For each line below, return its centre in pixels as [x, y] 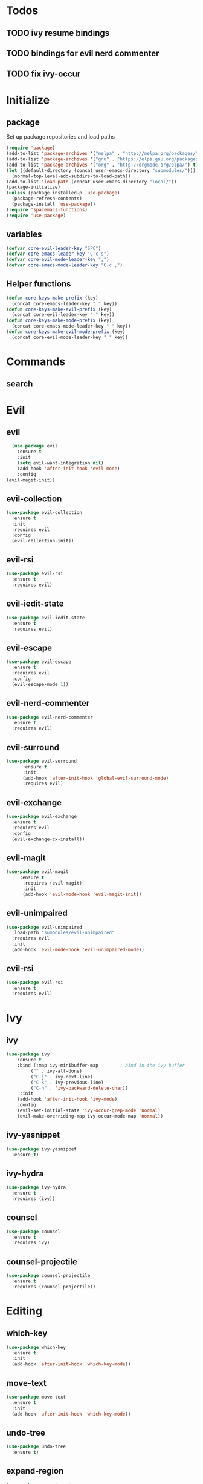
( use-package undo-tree [36, 1447]
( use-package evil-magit [37, 872]
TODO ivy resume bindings [58, 33]
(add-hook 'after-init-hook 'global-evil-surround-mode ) [95, 778]
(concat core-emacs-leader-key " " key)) [65, 303]
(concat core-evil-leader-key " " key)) [63, 315]
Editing [24, 1311]
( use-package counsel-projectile [48, 1276]
